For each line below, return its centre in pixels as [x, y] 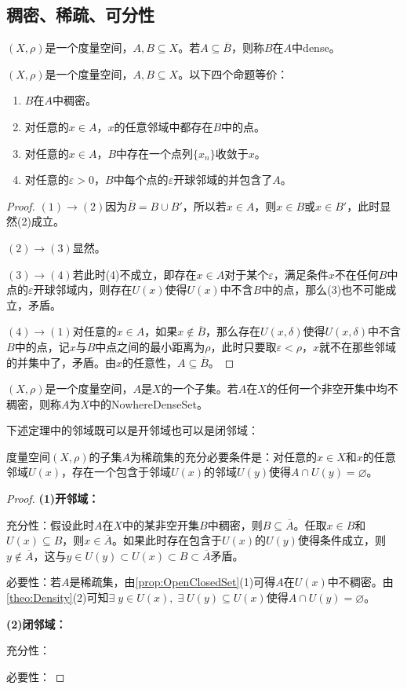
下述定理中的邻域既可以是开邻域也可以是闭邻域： [133, 430]
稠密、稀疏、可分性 [80, 15]
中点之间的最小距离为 [150, 346]
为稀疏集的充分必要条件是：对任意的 [224, 456]
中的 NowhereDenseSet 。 [149, 403]
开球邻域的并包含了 [223, 180]
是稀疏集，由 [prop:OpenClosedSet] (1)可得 [173, 582]
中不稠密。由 [360, 582]
